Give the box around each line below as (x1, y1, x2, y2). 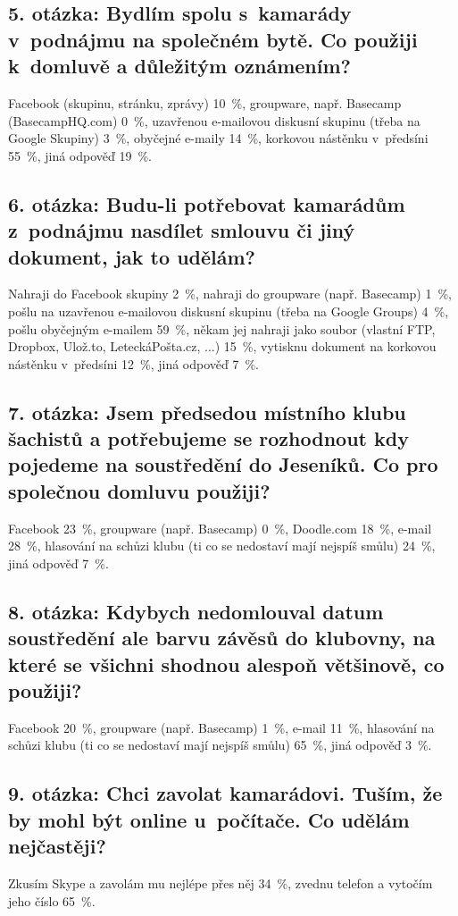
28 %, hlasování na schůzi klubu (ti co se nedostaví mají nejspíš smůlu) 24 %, (8, 536, 436, 555)
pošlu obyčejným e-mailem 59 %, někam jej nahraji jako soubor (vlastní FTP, (8, 319, 436, 338)
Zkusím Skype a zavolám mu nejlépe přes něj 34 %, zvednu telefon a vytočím (8, 874, 433, 893)
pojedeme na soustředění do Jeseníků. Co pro (8, 450, 438, 478)
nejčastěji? (8, 832, 106, 860)
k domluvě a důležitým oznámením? (8, 52, 351, 80)
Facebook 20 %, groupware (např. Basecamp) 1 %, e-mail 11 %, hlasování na (8, 718, 435, 736)
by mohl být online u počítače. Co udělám (8, 805, 410, 833)
